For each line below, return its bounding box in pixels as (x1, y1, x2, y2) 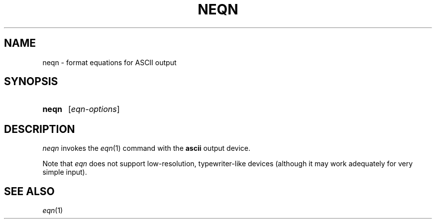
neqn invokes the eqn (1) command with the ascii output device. (42, 144, 251, 153)
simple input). (42, 168, 87, 177)
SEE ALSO (4, 185, 55, 198)
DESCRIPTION (4, 122, 75, 135)
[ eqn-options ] (68, 104, 120, 114)
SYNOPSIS (4, 75, 58, 88)
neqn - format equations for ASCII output (42, 58, 177, 67)
